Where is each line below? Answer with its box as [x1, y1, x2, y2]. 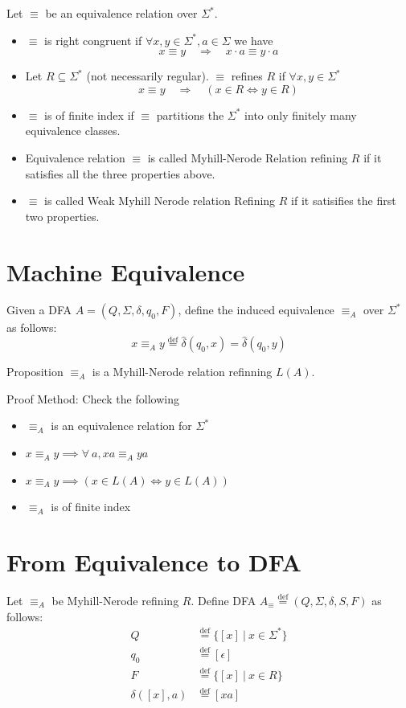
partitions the [156, 106, 224, 123]
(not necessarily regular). [86, 68, 209, 84]
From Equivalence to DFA [6, 546, 301, 579]
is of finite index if [44, 106, 134, 123]
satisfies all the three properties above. [25, 165, 215, 182]
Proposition [6, 363, 64, 380]
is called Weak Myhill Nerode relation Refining [44, 192, 276, 209]
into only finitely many [244, 106, 357, 123]
